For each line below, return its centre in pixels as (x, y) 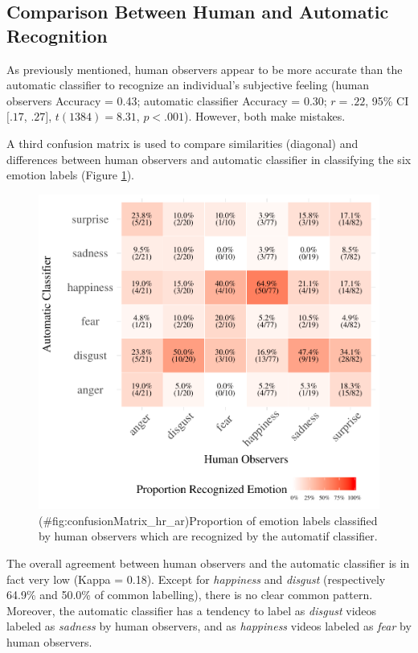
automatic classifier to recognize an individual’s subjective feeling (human (188, 85)
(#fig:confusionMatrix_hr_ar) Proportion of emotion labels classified (208, 520)
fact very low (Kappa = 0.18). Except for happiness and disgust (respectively (196, 579)
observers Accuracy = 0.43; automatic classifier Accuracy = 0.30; (167, 100)
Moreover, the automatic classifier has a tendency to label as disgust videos (192, 610)
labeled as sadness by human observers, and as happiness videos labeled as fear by (209, 626)
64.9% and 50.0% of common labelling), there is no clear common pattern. (190, 595)
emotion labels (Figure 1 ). (70, 175)
